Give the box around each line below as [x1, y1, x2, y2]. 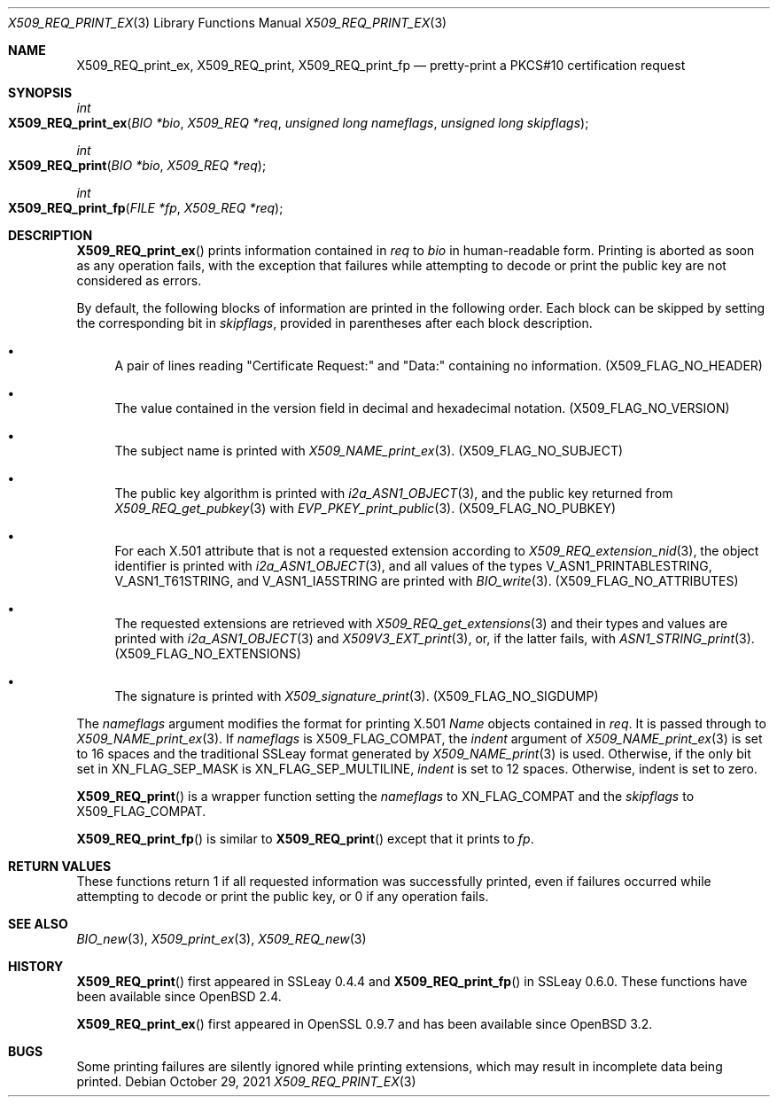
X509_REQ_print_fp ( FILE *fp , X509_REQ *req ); [8, 200, 284, 215]
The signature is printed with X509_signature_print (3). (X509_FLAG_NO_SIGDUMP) [114, 688, 599, 704]
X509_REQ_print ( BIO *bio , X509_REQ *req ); [8, 158, 267, 173]
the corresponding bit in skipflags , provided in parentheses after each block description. [76, 315, 593, 330]
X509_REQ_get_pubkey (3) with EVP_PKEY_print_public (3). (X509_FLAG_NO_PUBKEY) [114, 501, 617, 516]
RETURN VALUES [8, 859, 112, 874]
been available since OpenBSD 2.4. [76, 989, 282, 1004]
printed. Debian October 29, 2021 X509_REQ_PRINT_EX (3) [76, 1074, 416, 1089]
